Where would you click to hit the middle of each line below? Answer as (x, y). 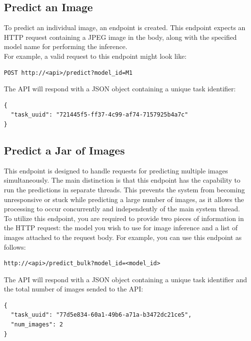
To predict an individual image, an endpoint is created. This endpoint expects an (125, 27)
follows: (15, 247)
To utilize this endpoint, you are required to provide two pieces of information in (124, 218)
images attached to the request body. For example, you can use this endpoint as (123, 237)
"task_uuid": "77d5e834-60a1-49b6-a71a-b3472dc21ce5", (101, 315)
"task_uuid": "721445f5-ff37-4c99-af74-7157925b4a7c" (100, 115)
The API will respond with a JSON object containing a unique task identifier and (125, 279)
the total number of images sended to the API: (74, 289)
